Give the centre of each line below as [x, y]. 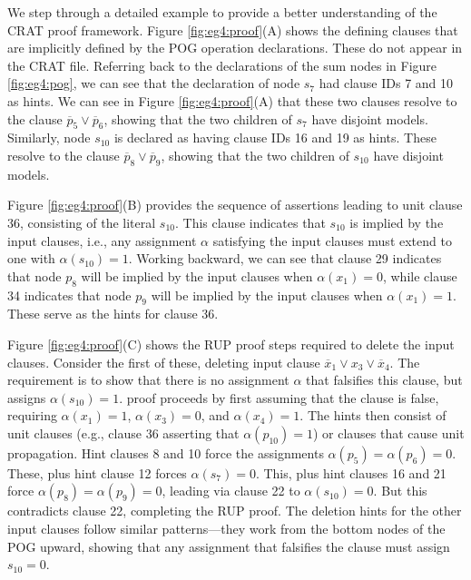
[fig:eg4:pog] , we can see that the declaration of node [154, 83]
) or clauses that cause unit [388, 433]
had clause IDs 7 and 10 [386, 83]
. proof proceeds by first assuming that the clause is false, [279, 397]
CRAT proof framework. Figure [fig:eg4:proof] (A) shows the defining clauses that [233, 29]
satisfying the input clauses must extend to [332, 240]
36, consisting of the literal [82, 222]
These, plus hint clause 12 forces [97, 472]
